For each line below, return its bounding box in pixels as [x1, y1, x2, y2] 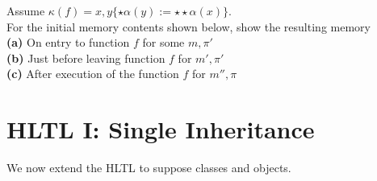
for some [142, 34, 185, 51]
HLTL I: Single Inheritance [6, 113, 315, 146]
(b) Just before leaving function [6, 49, 165, 66]
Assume [6, 2, 45, 19]
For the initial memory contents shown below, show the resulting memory [6, 18, 371, 35]
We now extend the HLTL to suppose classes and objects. [6, 159, 291, 176]
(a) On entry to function [6, 34, 130, 51]
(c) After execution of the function [6, 65, 179, 82]
